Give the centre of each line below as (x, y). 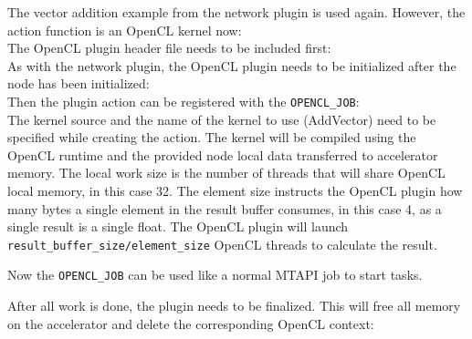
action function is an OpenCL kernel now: (125, 30)
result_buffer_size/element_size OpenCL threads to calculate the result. (222, 244)
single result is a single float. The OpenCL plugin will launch (178, 226)
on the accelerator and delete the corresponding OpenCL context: (191, 323)
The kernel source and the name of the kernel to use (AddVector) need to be (222, 119)
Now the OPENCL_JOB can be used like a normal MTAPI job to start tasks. (215, 275)
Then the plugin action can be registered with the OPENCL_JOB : (184, 101)
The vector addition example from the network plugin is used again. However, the (236, 12)
